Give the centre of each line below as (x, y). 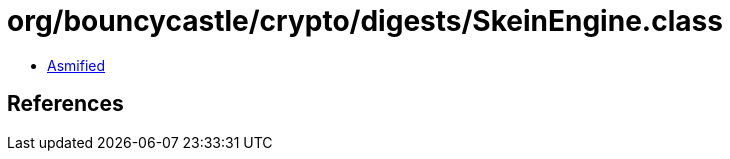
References (65, 104)
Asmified (76, 65)
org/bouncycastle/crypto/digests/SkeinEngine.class (365, 21)
